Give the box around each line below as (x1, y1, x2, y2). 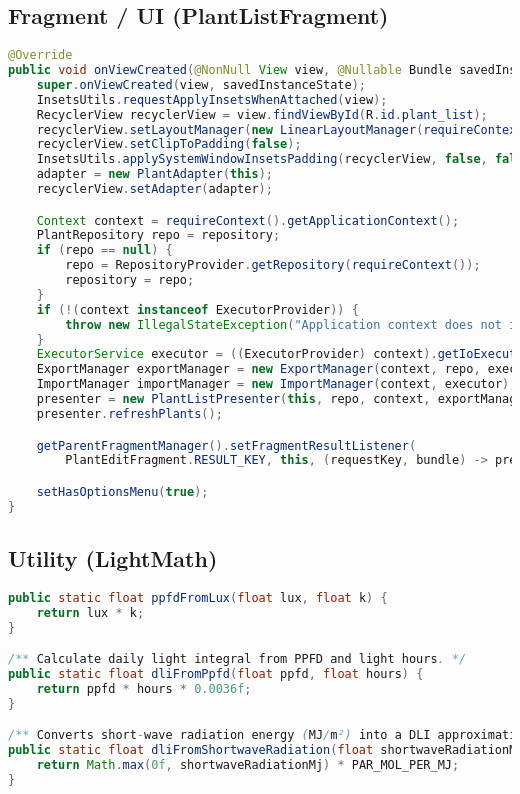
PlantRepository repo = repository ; (36, 228, 281, 243)
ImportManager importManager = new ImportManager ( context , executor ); (36, 377, 517, 392)
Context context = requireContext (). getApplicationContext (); (36, 213, 460, 228)
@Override (8, 48, 73, 63)
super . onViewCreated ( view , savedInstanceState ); (36, 77, 367, 92)
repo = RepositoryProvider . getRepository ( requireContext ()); (65, 258, 481, 273)
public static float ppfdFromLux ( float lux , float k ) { (8, 590, 388, 605)
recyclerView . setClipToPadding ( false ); (36, 137, 302, 152)
